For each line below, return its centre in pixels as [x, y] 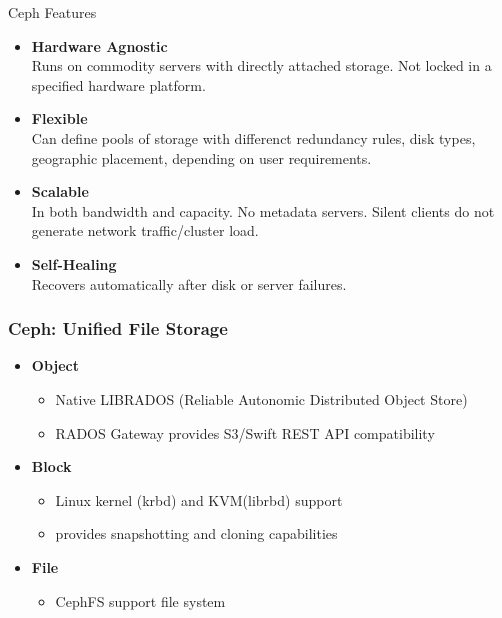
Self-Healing [74, 263]
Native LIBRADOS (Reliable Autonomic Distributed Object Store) [261, 398]
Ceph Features [52, 12]
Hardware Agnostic [99, 45]
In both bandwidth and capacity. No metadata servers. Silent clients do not [263, 210]
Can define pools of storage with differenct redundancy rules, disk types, [253, 137]
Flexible [59, 118]
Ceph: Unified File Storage [118, 328]
